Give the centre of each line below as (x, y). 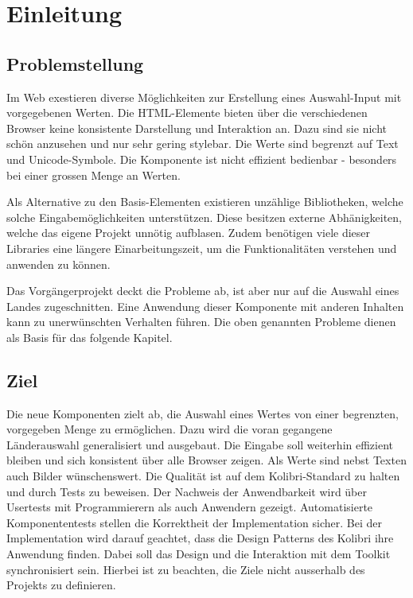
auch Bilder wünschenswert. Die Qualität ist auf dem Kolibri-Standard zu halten (203, 476)
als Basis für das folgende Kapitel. (90, 337)
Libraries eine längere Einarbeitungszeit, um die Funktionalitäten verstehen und (202, 248)
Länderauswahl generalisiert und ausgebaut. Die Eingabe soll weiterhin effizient (200, 444)
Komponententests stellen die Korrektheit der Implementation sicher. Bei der (194, 522)
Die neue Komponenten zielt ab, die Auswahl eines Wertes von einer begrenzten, (203, 413)
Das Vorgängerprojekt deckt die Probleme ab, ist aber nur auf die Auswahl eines (203, 291)
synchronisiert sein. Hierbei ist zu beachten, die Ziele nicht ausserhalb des (186, 569)
